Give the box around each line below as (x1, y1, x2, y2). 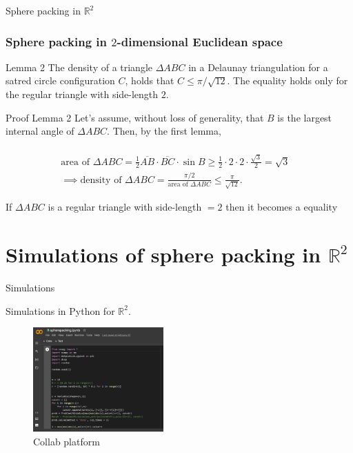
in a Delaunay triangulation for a (188, 59, 328, 74)
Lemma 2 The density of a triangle (6, 59, 153, 74)
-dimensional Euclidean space (117, 32, 283, 50)
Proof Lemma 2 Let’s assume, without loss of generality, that (6, 110, 264, 124)
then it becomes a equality (225, 200, 338, 214)
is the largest (277, 110, 332, 124)
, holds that (125, 73, 174, 88)
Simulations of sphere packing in (6, 240, 321, 269)
